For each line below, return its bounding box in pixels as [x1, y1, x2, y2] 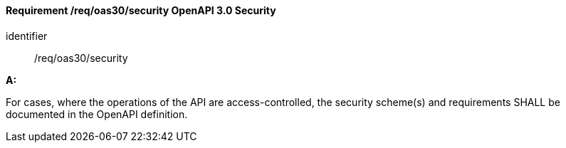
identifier [6, 29, 48, 42]
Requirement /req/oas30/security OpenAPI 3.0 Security [6, 4, 276, 16]
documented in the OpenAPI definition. [6, 107, 188, 120]
